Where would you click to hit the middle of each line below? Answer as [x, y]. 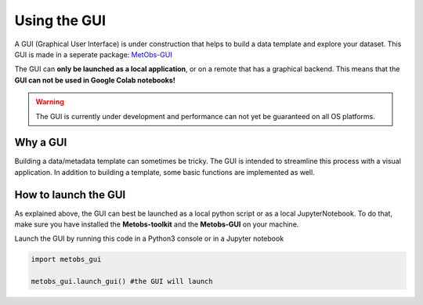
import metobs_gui [66, 260]
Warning [50, 102]
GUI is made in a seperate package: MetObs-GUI [93, 54]
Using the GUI [60, 20]
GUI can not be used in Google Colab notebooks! [95, 80]
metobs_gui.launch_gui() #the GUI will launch [122, 281]
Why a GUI [41, 142]
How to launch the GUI [70, 195]
